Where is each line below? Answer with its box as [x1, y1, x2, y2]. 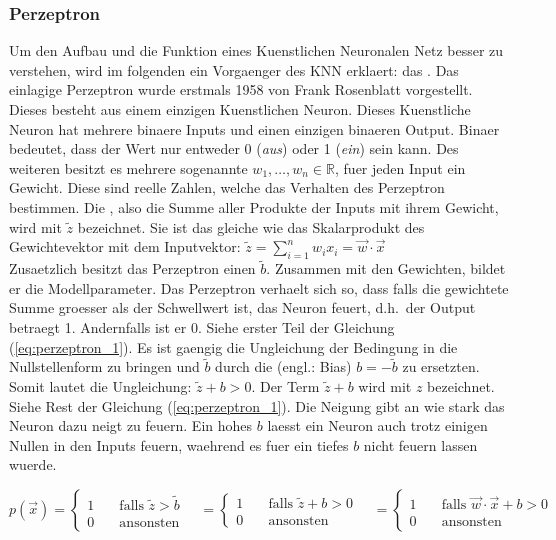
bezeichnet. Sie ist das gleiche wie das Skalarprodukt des [77, 216, 425, 237]
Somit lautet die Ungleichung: [9, 375, 192, 396]
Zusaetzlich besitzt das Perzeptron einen [9, 258, 256, 279]
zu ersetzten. [402, 356, 480, 377]
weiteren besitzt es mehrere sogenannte [9, 157, 248, 178]
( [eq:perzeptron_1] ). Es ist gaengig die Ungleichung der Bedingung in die [9, 336, 458, 357]
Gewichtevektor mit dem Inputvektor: [9, 236, 241, 257]
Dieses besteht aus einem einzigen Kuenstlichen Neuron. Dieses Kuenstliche [9, 99, 471, 119]
